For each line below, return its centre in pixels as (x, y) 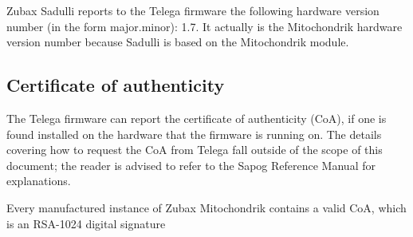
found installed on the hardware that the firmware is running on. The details (194, 134)
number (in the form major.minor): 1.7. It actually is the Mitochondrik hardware (205, 26)
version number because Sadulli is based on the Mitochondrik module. (178, 42)
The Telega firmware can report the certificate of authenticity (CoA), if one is (197, 118)
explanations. (39, 181)
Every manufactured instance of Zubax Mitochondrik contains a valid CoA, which (206, 207)
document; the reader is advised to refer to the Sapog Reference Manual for (191, 165)
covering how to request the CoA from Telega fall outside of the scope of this (195, 150)
